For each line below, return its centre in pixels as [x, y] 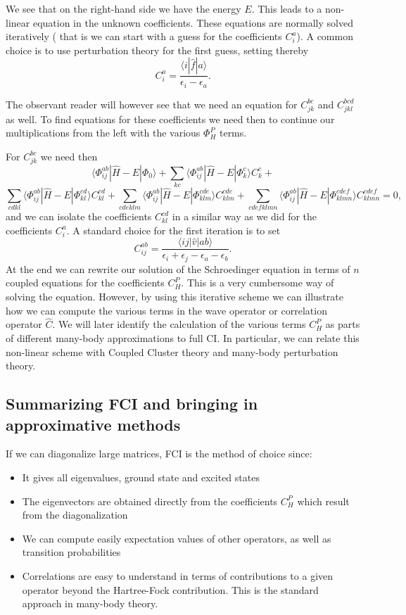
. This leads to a [287, 8]
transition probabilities [71, 552]
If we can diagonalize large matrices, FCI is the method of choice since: [159, 454]
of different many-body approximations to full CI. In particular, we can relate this [183, 338]
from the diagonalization [75, 515]
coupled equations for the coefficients [85, 283]
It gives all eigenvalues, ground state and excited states [141, 477]
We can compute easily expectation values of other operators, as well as [177, 538]
